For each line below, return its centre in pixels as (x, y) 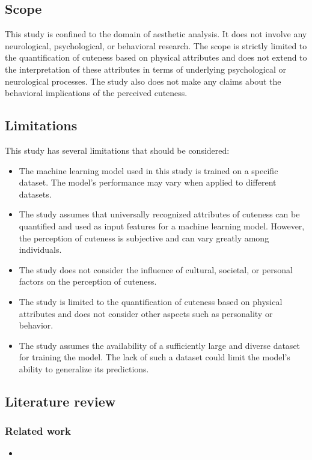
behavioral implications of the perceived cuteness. (96, 93)
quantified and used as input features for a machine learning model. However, (162, 225)
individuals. (40, 250)
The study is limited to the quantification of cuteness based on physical (151, 301)
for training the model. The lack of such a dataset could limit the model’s (154, 357)
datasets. (35, 194)
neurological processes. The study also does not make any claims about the (143, 81)
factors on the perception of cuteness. (88, 281)
